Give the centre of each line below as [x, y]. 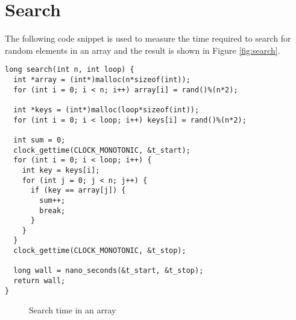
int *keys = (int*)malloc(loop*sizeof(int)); [106, 110]
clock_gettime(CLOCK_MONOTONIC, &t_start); [102, 150]
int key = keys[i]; [61, 170]
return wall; [39, 281]
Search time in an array [73, 310]
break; [52, 210]
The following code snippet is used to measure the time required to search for [148, 38]
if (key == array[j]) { [78, 190]
